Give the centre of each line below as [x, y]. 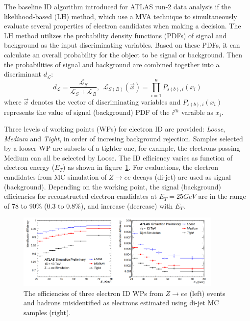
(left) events [207, 293]
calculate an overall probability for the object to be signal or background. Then [123, 54]
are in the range [222, 196]
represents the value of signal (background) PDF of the [87, 112]
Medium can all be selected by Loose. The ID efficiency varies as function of [118, 157]
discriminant [23, 74]
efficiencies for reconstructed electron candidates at [80, 196]
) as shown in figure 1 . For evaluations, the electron [140, 167]
